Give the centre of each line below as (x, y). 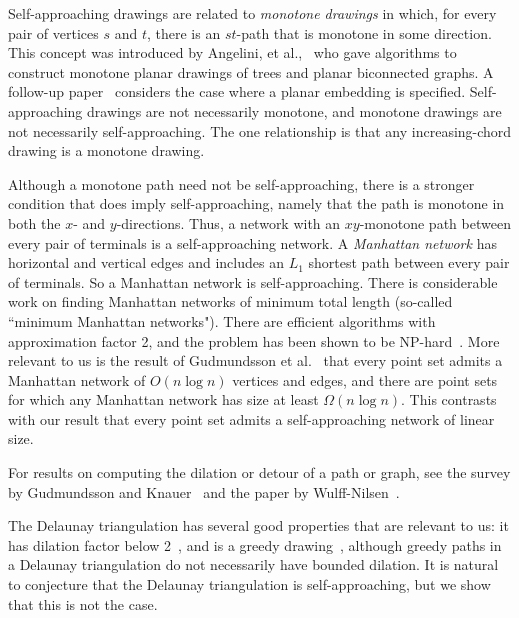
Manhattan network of (77, 379)
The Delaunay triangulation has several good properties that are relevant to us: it (258, 525)
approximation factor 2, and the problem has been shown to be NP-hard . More (254, 340)
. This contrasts (449, 399)
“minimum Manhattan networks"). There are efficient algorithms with (222, 320)
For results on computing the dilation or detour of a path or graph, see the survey (259, 472)
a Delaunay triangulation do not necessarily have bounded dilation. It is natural (253, 564)
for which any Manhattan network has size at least (163, 399)
